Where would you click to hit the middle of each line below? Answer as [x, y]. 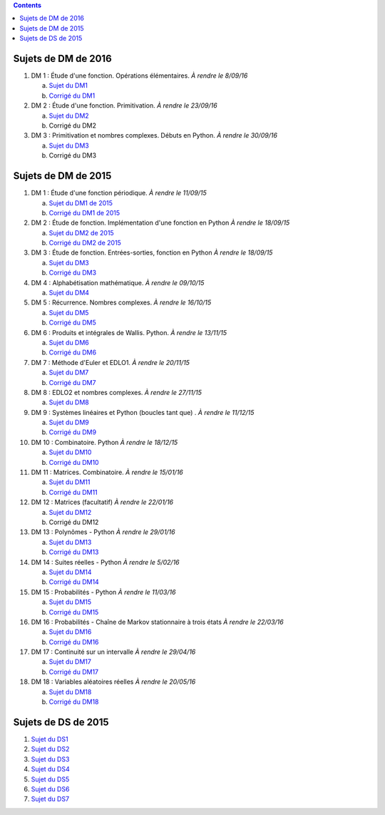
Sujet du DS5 [50, 779]
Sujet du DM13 [70, 542]
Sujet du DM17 [70, 662]
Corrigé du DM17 [74, 672]
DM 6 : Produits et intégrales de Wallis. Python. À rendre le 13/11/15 [129, 332]
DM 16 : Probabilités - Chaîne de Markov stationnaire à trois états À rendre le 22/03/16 [158, 622]
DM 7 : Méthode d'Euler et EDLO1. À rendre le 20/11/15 [111, 362]
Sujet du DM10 [70, 452]
